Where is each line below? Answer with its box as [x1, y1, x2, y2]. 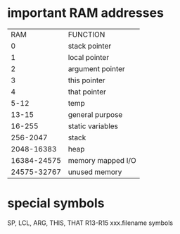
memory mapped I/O [67, 155, 136, 165]
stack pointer [67, 41, 112, 51]
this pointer [67, 75, 105, 85]
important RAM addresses [7, 5, 164, 21]
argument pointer [67, 63, 125, 73]
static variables [67, 121, 118, 131]
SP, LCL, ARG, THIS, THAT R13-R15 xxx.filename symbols [7, 218, 174, 227]
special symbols [7, 195, 105, 211]
